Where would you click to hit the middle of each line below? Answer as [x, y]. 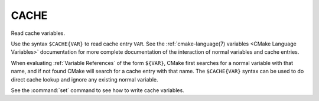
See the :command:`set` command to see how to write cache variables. [97, 90]
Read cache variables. [38, 33]
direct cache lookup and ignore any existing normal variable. [84, 79]
